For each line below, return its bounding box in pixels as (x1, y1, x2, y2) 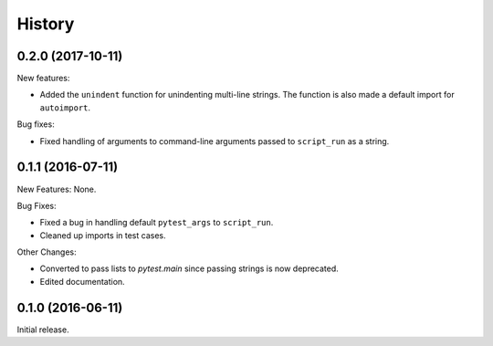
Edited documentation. (39, 276, 125, 287)
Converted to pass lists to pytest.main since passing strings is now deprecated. (39, 263, 340, 274)
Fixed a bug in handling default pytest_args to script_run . (39, 217, 274, 228)
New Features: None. (16, 183, 97, 194)
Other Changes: (16, 246, 77, 257)
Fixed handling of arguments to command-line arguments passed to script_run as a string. (39, 135, 390, 146)
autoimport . (39, 101, 91, 113)
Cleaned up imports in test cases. (39, 229, 166, 241)
